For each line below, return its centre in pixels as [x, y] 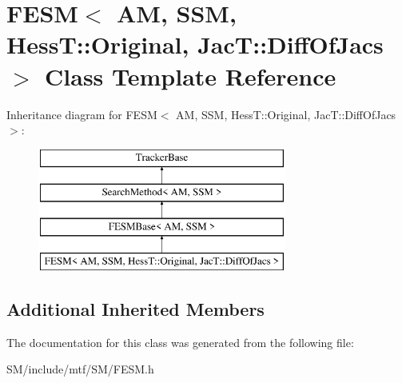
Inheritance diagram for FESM [82, 114]
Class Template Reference [191, 76]
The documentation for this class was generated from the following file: [180, 342]
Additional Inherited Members [135, 308]
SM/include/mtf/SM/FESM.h [80, 369]
